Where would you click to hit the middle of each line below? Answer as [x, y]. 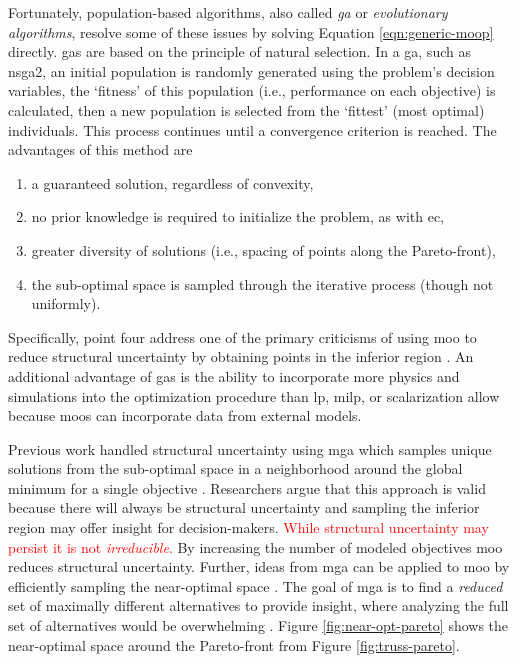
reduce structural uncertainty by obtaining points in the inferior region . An [241, 356]
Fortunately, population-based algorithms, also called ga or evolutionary [228, 12]
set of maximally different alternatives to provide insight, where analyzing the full [258, 605]
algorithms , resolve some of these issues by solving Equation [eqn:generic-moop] [251, 31]
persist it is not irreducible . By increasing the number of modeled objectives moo [255, 546]
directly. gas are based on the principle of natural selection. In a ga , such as [239, 51]
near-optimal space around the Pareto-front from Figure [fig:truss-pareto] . [234, 644]
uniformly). [66, 303]
